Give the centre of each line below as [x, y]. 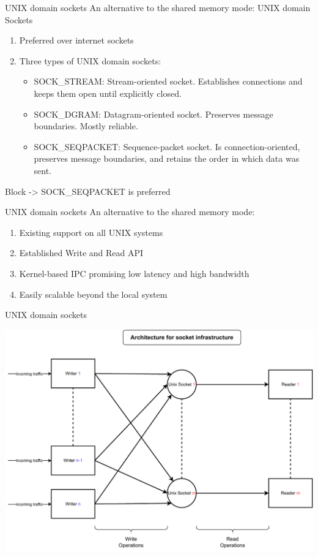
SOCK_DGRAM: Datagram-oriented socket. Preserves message [153, 114]
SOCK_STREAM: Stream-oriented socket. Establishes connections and [168, 81]
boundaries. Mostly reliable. [86, 126]
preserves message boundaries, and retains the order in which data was [167, 158]
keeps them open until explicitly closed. [108, 93]
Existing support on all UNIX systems [91, 232]
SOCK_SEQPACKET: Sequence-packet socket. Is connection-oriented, [167, 146]
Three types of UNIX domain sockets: [90, 60]
